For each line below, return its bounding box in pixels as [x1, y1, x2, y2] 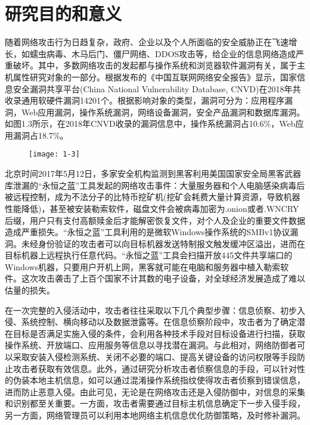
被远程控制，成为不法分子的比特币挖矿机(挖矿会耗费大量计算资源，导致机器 [5, 190, 300, 203]
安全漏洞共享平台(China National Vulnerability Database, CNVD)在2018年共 [13, 82, 301, 95]
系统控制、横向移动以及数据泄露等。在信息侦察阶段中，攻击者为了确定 [21, 315, 297, 328]
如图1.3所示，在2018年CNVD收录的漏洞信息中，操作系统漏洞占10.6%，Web [5, 117, 296, 130]
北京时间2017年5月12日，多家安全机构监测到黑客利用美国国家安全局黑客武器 [5, 167, 301, 180]
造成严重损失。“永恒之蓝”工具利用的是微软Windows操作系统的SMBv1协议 [5, 226, 290, 238]
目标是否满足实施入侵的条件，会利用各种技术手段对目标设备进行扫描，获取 [13, 327, 305, 339]
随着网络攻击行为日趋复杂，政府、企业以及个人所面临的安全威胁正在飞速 [5, 36, 289, 48]
